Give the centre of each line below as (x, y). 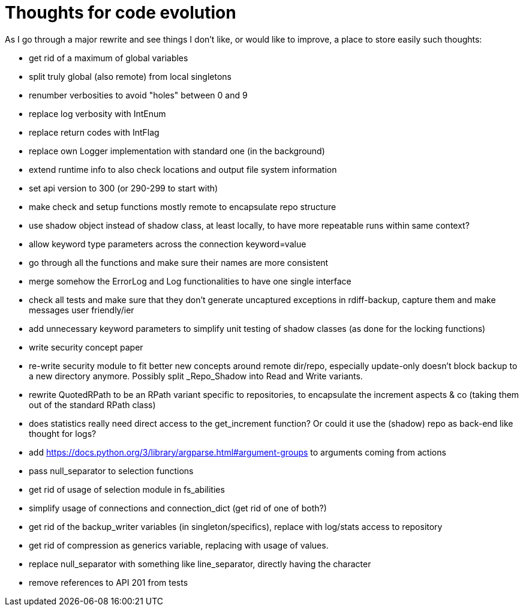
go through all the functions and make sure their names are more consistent (179, 262)
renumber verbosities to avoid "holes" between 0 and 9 (138, 95)
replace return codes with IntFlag (94, 132)
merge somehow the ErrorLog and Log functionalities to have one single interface (190, 281)
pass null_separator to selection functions (111, 471)
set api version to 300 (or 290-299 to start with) (124, 188)
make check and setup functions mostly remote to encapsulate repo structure (183, 206)
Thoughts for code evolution (121, 13)
